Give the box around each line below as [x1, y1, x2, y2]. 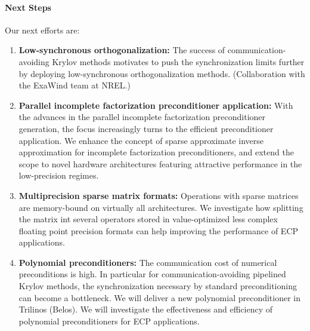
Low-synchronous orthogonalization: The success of [18, 44, 225, 56]
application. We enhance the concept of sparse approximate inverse [18, 134, 264, 146]
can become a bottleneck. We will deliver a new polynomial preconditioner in [18, 291, 301, 304]
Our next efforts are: [5, 23, 80, 36]
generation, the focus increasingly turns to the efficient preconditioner [18, 122, 274, 134]
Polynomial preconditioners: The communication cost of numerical [18, 256, 277, 268]
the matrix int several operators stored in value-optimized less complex [18, 213, 278, 225]
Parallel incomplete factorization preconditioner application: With [18, 99, 293, 111]
